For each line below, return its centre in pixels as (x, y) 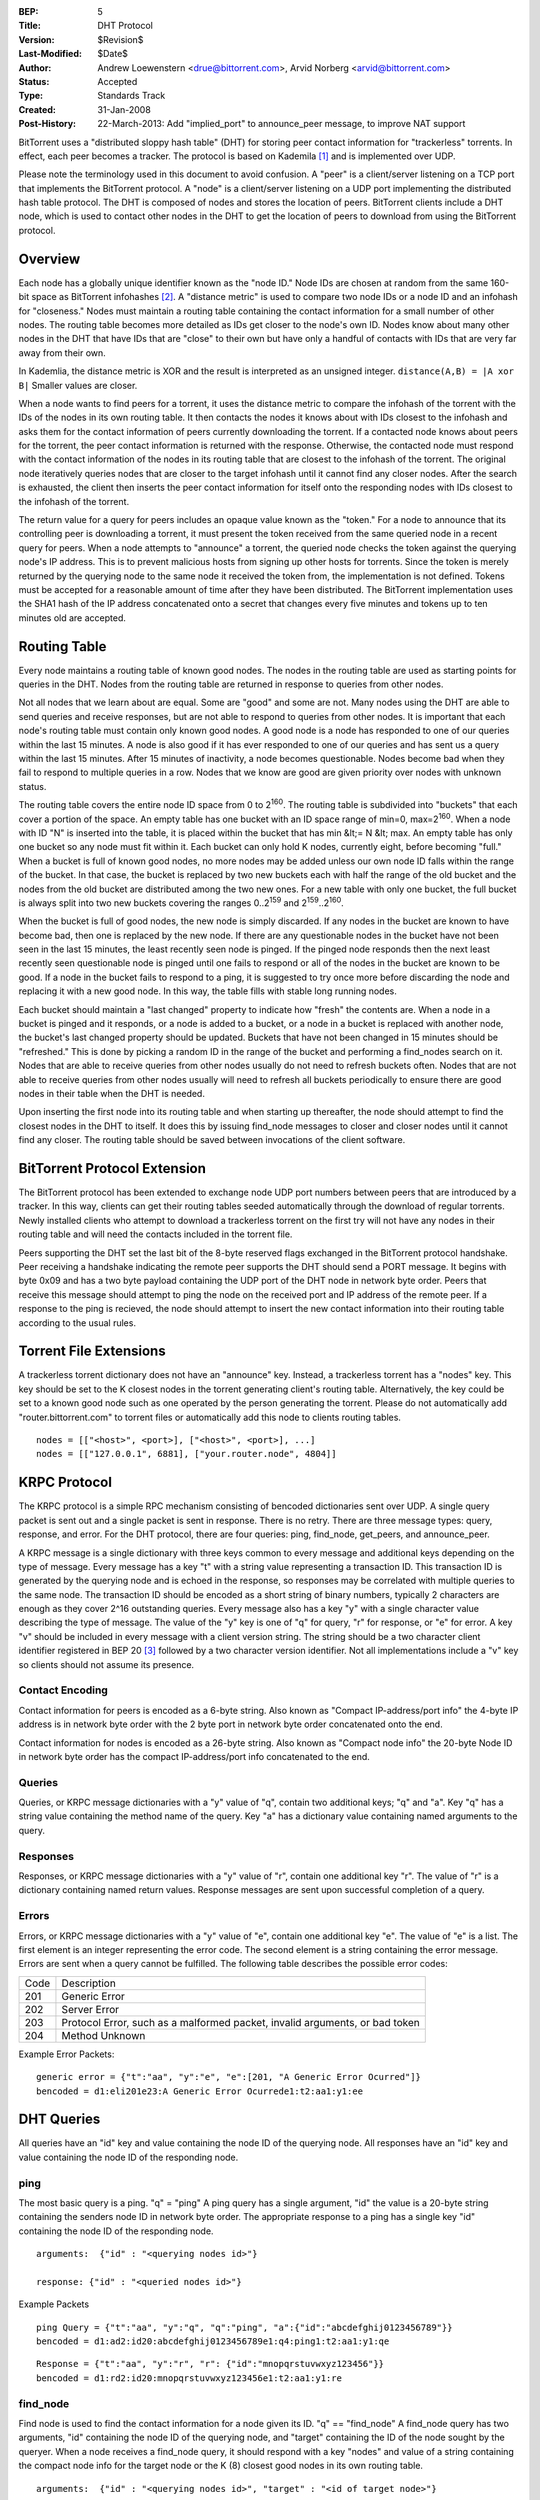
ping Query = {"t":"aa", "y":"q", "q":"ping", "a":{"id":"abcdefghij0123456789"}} (244, 2327)
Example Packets (54, 2304)
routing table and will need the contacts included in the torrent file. (155, 1234)
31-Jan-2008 (124, 109)
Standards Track (131, 96)
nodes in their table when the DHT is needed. (111, 1093)
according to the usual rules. (77, 1322)
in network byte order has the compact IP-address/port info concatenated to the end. (194, 1756)
